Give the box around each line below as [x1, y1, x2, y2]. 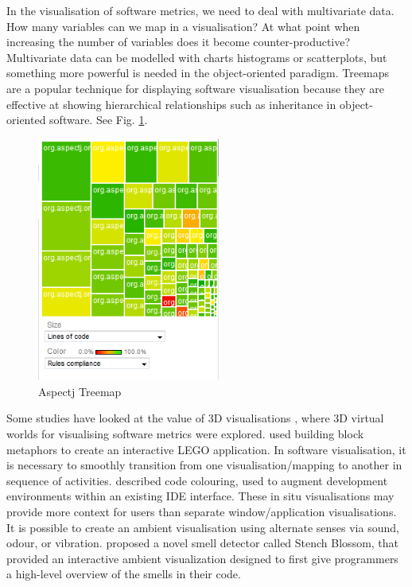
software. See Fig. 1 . [49, 111, 148, 128]
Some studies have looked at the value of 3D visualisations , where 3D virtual [6, 410, 384, 426]
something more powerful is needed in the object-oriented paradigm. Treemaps [6, 64, 390, 81]
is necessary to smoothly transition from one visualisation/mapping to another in [6, 457, 402, 473]
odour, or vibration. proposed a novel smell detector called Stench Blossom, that [6, 535, 399, 551]
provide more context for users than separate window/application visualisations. [6, 503, 397, 519]
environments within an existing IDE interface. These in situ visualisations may [6, 488, 395, 504]
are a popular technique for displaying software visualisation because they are [6, 80, 385, 96]
